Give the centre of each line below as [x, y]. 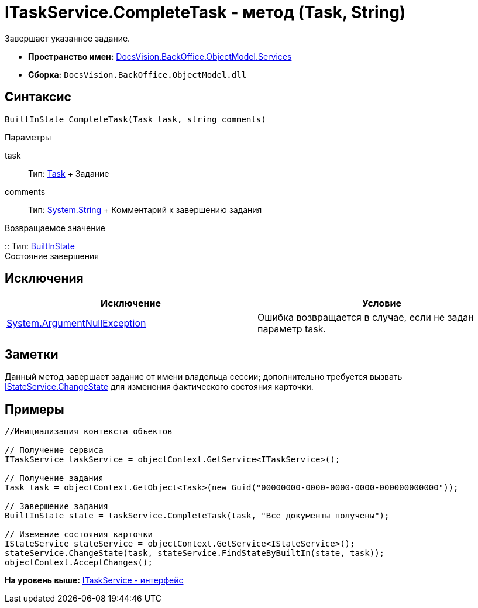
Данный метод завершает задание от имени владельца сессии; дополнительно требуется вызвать [204, 377]
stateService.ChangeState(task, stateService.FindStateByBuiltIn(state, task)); [195, 553]
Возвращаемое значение [55, 228]
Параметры [28, 137]
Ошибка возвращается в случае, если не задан [366, 317]
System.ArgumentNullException [76, 323]
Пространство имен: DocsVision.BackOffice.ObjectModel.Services [160, 56]
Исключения [44, 279]
